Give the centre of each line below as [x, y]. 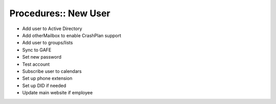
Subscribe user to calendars [52, 71]
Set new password [42, 57]
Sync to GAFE [37, 50]
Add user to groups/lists [48, 43]
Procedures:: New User [60, 13]
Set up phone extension [47, 79]
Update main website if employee [57, 93]
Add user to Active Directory [52, 29]
